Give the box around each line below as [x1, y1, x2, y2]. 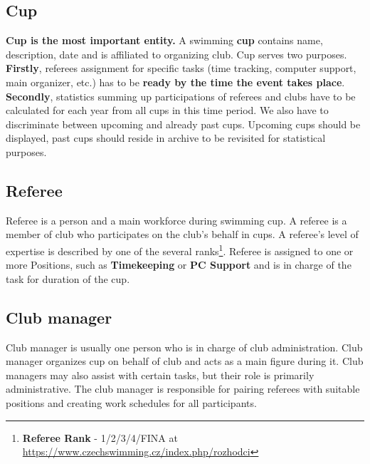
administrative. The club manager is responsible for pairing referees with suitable [6, 381, 360, 396]
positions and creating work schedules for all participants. [6, 395, 257, 410]
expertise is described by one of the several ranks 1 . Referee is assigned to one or [6, 241, 354, 258]
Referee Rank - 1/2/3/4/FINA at [22, 430, 178, 445]
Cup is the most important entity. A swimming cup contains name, [6, 33, 323, 48]
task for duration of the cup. [6, 271, 130, 286]
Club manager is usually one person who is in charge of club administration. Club [6, 339, 363, 354]
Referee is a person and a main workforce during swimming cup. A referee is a [6, 212, 347, 227]
